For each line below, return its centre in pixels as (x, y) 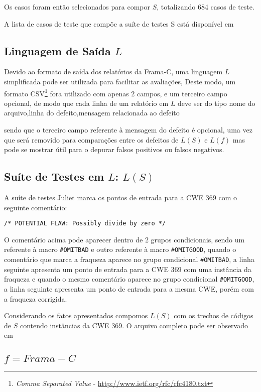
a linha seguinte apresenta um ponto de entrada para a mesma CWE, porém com (129, 289)
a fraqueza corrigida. (36, 298)
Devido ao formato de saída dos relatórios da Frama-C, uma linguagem (113, 72)
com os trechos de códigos (214, 315)
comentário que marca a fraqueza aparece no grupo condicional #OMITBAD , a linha (129, 259)
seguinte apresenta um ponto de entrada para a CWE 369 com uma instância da (128, 269)
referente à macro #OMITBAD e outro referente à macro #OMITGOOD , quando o (120, 249)
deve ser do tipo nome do (217, 103)
